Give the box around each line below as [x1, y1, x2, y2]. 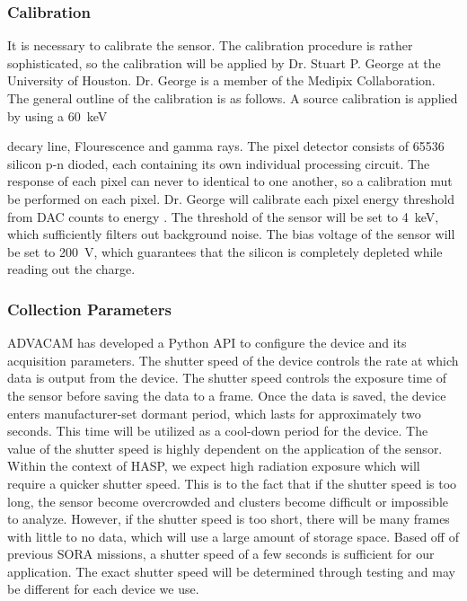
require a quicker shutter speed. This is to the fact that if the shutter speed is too [7, 473, 457, 492]
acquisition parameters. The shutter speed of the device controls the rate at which [7, 350, 459, 369]
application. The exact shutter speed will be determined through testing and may [7, 561, 455, 580]
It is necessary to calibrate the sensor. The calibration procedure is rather [7, 36, 413, 55]
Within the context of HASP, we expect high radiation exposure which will [7, 456, 420, 475]
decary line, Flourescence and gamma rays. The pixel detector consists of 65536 [7, 137, 445, 155]
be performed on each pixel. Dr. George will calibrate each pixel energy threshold [7, 189, 455, 208]
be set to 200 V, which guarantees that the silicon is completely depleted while [7, 242, 443, 261]
